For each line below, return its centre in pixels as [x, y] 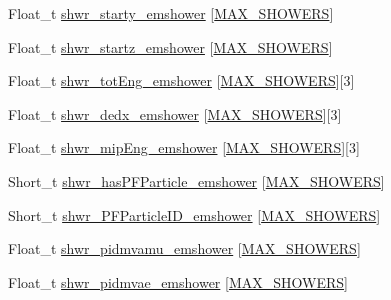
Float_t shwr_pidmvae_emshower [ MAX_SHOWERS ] [178, 281]
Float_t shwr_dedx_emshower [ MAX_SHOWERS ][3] [175, 113]
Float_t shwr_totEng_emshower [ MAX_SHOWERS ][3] [181, 80]
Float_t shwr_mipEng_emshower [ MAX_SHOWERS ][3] [184, 147]
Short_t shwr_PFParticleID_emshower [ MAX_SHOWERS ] [194, 214]
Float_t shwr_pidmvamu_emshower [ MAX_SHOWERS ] [184, 248]
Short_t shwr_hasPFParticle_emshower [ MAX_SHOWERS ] [196, 180]
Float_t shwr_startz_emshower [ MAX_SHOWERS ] [170, 46]
